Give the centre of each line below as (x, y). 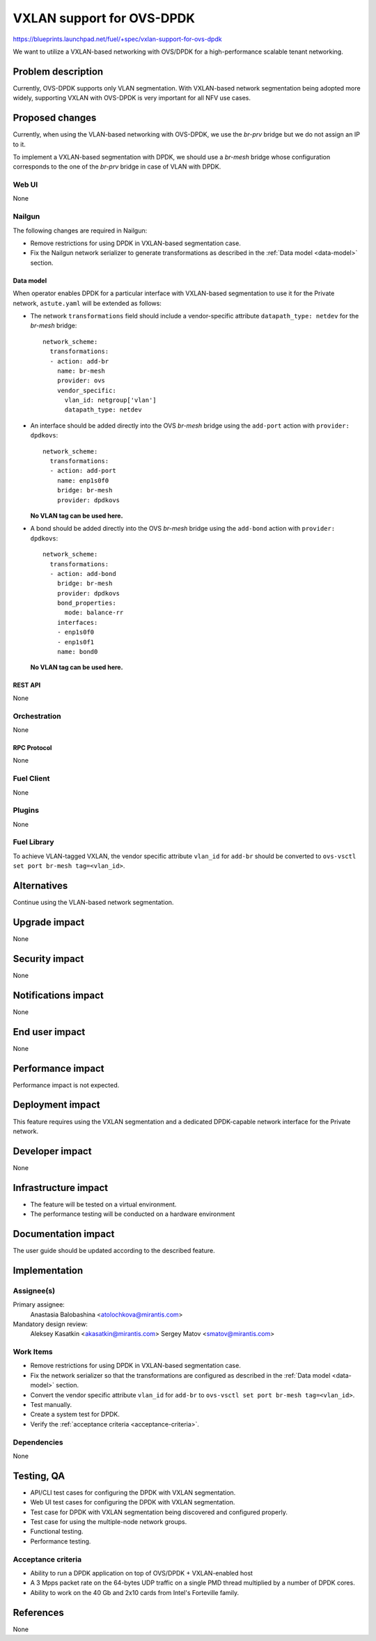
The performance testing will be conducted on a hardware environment (133, 1214)
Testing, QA (39, 1476)
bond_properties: (86, 603)
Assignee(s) (34, 1291)
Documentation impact (64, 1234)
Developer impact (52, 1151)
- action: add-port (83, 471)
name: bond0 (77, 652)
